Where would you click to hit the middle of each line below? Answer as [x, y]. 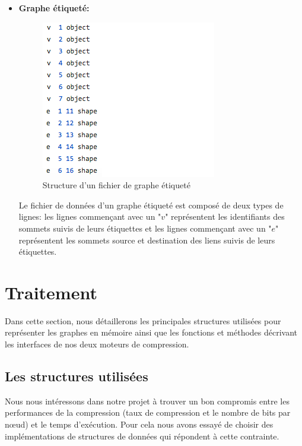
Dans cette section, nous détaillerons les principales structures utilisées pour [143, 320]
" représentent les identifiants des [225, 216]
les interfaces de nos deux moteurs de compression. [97, 344]
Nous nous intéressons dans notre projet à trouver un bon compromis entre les [147, 401]
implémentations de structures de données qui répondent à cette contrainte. [142, 436]
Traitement [51, 292]
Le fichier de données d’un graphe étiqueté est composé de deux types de [151, 205]
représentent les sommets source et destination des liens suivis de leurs [147, 240]
